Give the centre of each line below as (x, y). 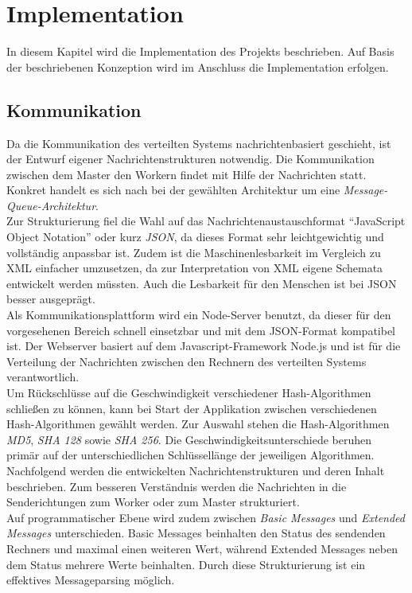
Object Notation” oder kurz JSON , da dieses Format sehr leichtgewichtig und (195, 237)
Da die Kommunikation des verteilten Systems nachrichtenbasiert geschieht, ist (199, 143)
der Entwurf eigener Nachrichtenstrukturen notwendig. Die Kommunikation (190, 159)
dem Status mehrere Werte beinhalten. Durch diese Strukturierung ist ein (186, 564)
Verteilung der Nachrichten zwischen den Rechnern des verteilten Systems (187, 361)
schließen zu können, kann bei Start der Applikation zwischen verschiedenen (192, 408)
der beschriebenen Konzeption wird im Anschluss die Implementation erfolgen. (198, 66)
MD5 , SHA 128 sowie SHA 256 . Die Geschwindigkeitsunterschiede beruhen (189, 439)
